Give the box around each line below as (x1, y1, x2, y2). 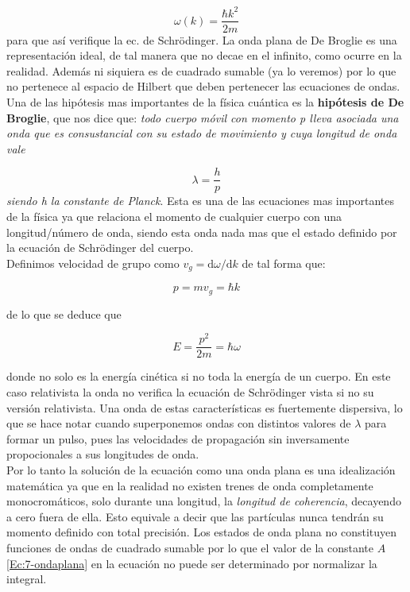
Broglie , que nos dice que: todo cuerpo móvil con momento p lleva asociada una (6, 109, 399, 126)
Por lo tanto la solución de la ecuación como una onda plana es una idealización (6, 461, 396, 478)
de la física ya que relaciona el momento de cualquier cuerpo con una (6, 207, 342, 224)
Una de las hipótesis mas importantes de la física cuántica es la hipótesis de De (6, 93, 404, 110)
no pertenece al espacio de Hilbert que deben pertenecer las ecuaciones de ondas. (6, 78, 400, 95)
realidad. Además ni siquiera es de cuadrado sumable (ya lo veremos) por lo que (6, 62, 396, 79)
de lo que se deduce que (6, 305, 122, 322)
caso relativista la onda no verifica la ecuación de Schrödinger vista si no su (6, 383, 374, 400)
